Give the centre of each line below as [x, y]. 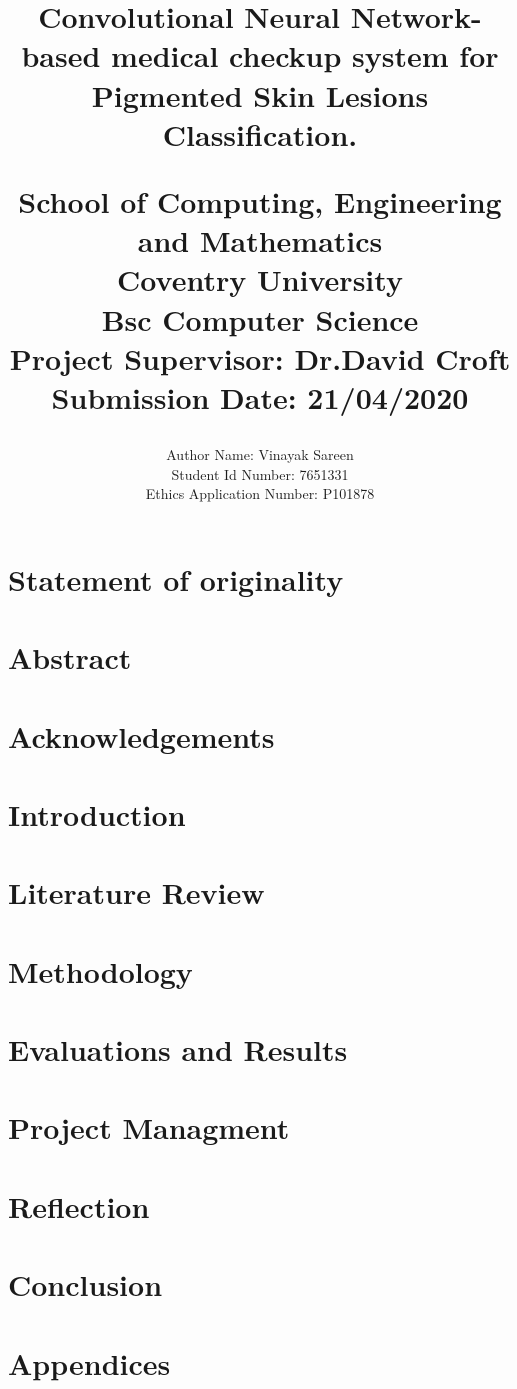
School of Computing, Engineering [260, 200]
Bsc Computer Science [260, 318]
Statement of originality [176, 578]
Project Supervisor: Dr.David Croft [260, 357]
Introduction [97, 813]
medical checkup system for [305, 55]
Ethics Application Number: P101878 [260, 493]
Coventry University [260, 279]
